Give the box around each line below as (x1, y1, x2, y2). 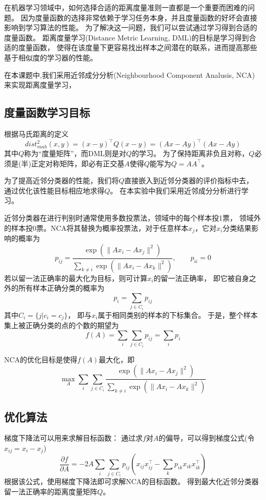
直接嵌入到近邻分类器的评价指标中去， (124, 175, 254, 186)
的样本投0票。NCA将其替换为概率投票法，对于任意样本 (4, 222, 189, 233)
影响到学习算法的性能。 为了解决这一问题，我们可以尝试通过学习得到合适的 (4, 22, 257, 33)
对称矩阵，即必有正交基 (45, 158, 124, 168)
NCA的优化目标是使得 (4, 354, 78, 364)
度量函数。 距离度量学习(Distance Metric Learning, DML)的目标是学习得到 (4, 32, 249, 42)
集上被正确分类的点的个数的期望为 (4, 320, 119, 331)
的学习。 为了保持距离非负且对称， (131, 148, 249, 159)
